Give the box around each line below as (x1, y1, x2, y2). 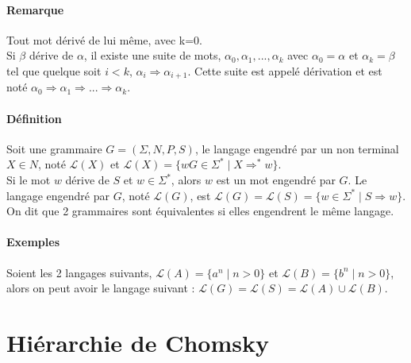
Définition (6, 110, 62, 126)
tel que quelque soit (6, 62, 102, 79)
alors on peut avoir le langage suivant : (6, 280, 195, 296)
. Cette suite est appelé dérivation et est (187, 62, 382, 79)
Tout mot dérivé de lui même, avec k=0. (6, 31, 202, 48)
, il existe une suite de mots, (83, 47, 221, 64)
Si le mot (6, 172, 51, 188)
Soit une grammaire (6, 140, 102, 156)
